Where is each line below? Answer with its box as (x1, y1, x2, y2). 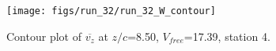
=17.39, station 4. (183, 27, 270, 44)
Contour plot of (6, 27, 81, 44)
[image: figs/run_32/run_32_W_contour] (6, 5, 216, 16)
